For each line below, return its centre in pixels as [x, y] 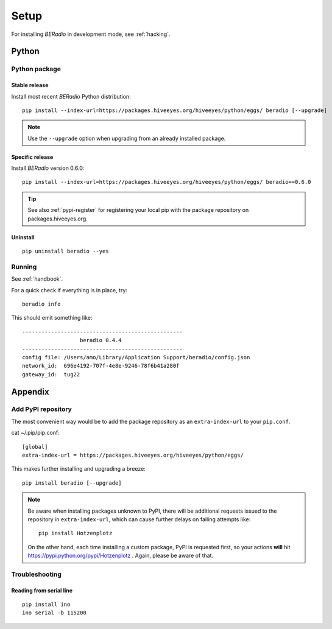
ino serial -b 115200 [54, 613]
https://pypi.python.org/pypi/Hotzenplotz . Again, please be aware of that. [120, 556]
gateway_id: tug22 [51, 374]
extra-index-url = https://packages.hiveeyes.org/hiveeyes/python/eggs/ [133, 455]
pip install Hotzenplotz [76, 533]
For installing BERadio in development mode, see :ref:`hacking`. [91, 34]
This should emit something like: [52, 318]
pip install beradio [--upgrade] [72, 483]
